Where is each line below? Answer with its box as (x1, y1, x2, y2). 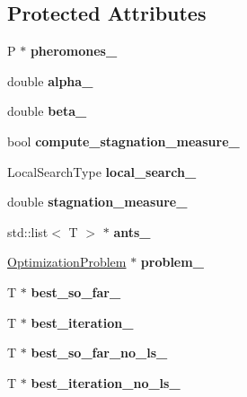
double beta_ (7, 101, 87, 120)
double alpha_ (7, 71, 93, 90)
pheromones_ (30, 41, 118, 60)
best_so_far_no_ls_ (31, 343, 168, 362)
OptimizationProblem (7, 252, 127, 271)
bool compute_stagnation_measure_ (7, 131, 240, 150)
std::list (7, 222, 49, 241)
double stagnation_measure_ (7, 192, 188, 211)
